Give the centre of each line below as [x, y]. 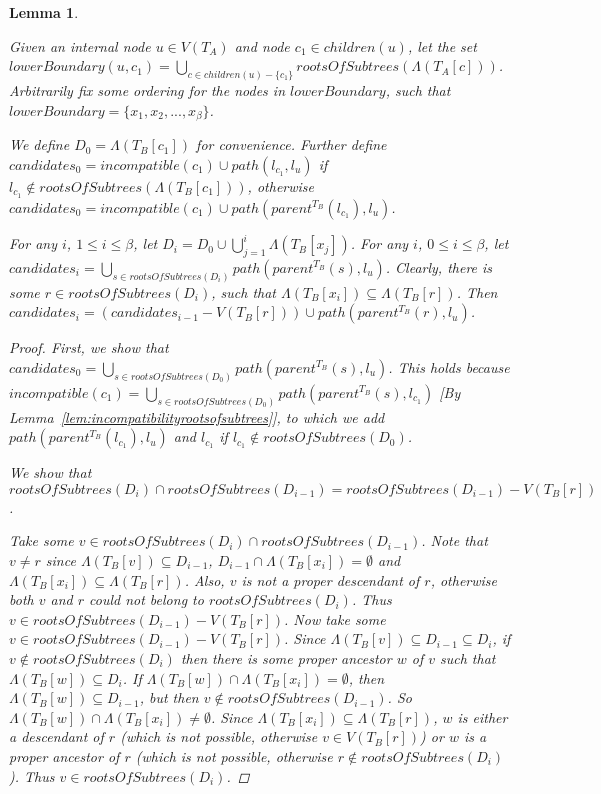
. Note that [454, 540]
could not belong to [146, 599]
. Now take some [335, 618]
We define [39, 144]
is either [482, 716]
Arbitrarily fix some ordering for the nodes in [147, 90]
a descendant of [56, 736]
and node [262, 45]
